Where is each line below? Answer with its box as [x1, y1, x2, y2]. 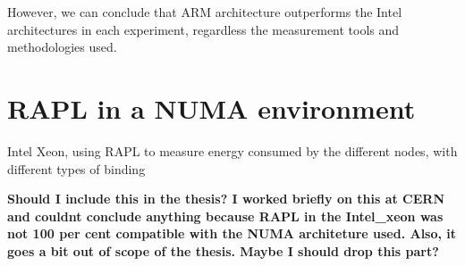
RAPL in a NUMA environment [7, 89, 416, 126]
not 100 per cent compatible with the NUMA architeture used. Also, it [7, 224, 457, 243]
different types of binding [7, 159, 146, 178]
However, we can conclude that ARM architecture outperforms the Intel [7, 3, 402, 21]
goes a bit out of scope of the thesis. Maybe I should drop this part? [7, 241, 439, 260]
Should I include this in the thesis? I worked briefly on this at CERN [7, 189, 445, 208]
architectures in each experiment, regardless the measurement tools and [7, 20, 400, 38]
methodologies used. [7, 37, 117, 56]
